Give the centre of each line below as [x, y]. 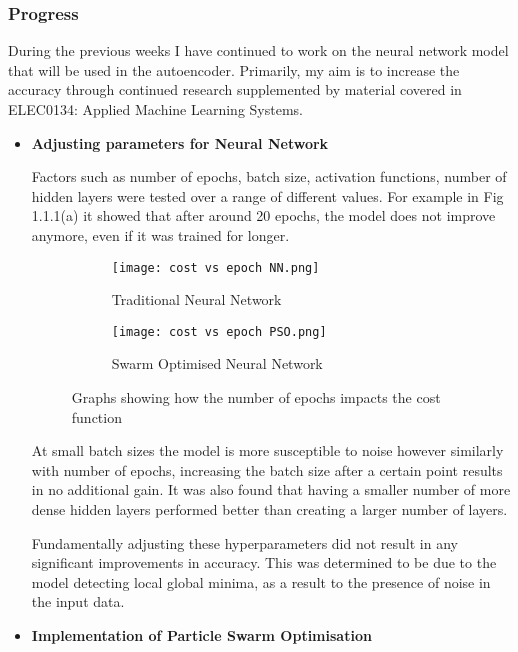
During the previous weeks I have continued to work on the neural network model [258, 50]
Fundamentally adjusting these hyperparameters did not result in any [244, 542]
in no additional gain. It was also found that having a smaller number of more [271, 489]
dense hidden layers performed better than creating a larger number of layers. [269, 509]
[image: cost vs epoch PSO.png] [219, 331]
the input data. [78, 601]
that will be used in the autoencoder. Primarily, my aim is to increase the [234, 69]
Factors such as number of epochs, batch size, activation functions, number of [269, 176]
